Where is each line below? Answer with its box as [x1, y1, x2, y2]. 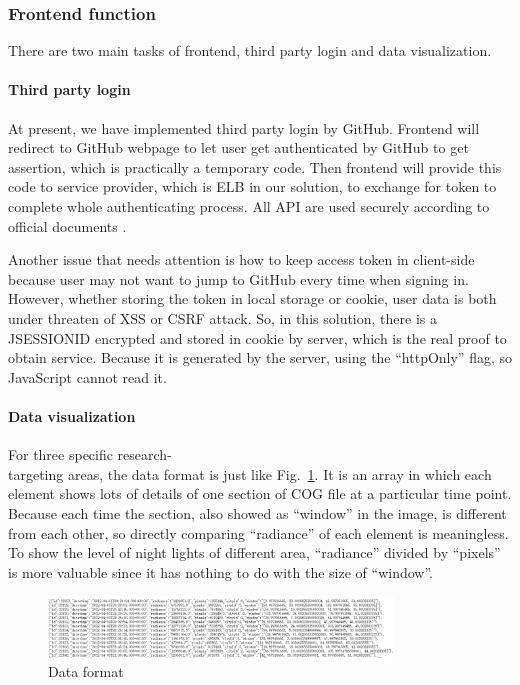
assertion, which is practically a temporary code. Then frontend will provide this [8, 156, 502, 177]
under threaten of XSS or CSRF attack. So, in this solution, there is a [8, 307, 437, 328]
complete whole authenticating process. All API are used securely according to [8, 195, 490, 216]
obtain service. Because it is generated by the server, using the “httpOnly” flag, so [8, 347, 512, 368]
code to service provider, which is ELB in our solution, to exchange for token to [8, 176, 497, 197]
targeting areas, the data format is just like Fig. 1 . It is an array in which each [8, 463, 492, 484]
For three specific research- [8, 444, 172, 465]
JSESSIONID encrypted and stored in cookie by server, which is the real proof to [8, 327, 507, 348]
